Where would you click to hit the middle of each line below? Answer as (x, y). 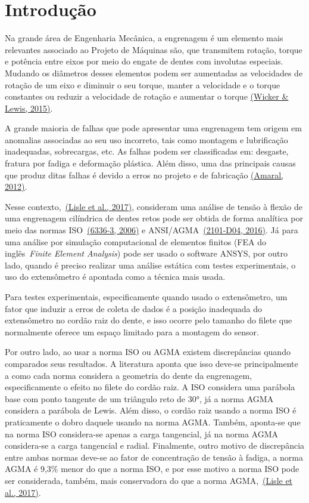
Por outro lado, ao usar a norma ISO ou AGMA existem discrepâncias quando (148, 352)
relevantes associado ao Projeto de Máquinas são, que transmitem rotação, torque (154, 49)
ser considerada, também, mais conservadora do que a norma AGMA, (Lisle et (149, 480)
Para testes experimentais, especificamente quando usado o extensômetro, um (146, 297)
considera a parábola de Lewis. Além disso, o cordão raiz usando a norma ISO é (151, 410)
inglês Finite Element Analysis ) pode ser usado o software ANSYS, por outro (146, 253)
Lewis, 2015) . (29, 108)
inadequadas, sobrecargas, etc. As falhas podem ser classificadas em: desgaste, (147, 151)
